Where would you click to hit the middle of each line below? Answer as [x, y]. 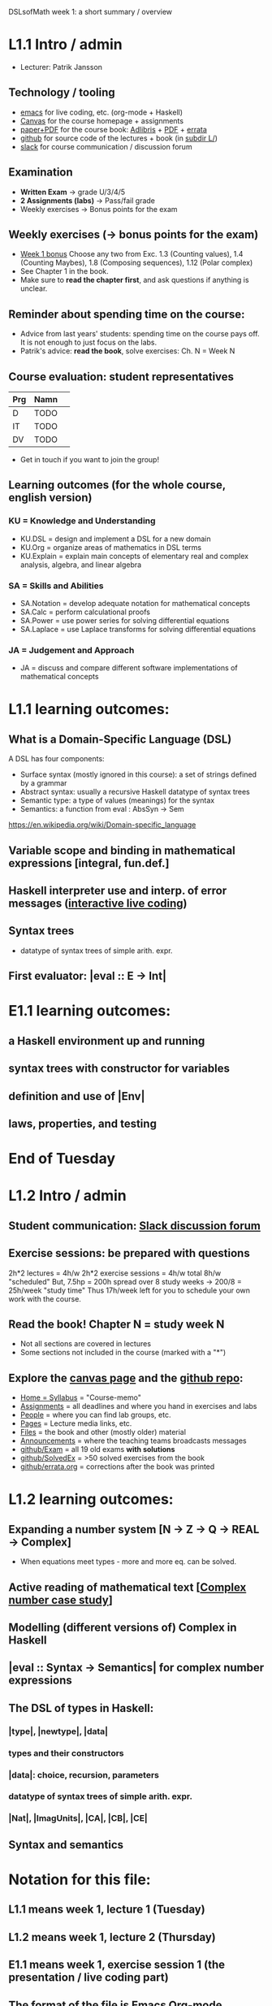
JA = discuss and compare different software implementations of [129, 668]
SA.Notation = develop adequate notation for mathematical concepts [135, 603]
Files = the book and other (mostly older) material [103, 1432]
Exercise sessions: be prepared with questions [129, 1253]
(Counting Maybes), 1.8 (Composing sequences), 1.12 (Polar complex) [136, 262]
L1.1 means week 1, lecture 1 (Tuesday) [107, 1910]
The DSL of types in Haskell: [81, 1708]
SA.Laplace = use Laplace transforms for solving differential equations [138, 629]
